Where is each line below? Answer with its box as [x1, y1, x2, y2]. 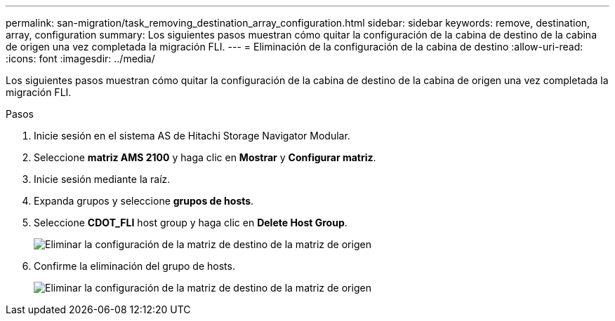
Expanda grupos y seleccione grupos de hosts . [34, 195, 254, 207]
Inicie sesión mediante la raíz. [34, 173, 171, 185]
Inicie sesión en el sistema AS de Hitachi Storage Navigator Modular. [34, 130, 350, 142]
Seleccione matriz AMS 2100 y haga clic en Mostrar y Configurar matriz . [34, 151, 376, 163]
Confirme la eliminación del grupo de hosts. [34, 260, 235, 272]
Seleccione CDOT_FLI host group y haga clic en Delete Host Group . [34, 217, 348, 228]
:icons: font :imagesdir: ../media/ [6, 53, 155, 64]
